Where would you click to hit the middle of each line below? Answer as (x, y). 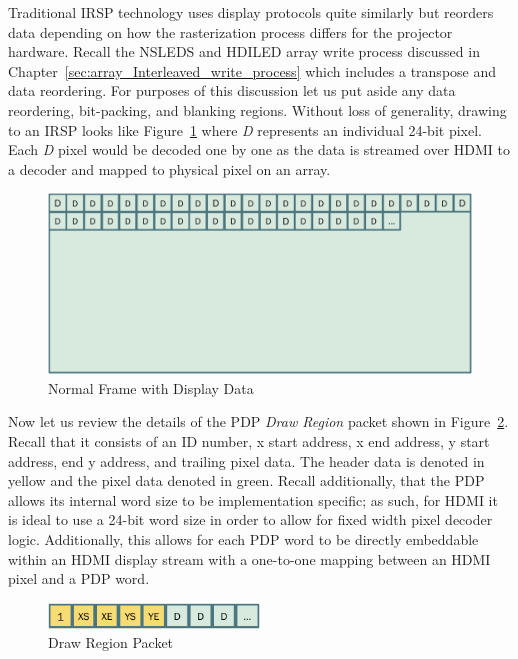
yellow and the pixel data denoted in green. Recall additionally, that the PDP (246, 480)
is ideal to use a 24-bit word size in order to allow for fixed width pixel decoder (250, 519)
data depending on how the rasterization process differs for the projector (230, 31)
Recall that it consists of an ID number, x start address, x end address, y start (249, 441)
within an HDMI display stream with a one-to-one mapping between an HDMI (249, 558)
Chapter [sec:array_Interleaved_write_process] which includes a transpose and (252, 70)
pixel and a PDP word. (79, 578)
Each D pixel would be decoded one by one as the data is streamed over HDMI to (259, 149)
